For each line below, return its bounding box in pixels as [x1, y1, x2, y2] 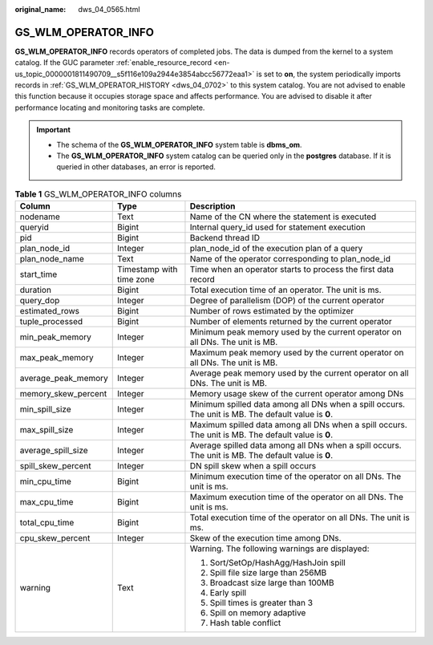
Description [189, 201, 236, 212]
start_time [19, 269, 58, 280]
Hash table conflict [209, 618, 281, 629]
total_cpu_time [19, 517, 75, 529]
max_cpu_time [19, 497, 74, 508]
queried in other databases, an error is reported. [56, 162, 216, 172]
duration [19, 285, 52, 296]
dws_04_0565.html [78, 5, 140, 14]
